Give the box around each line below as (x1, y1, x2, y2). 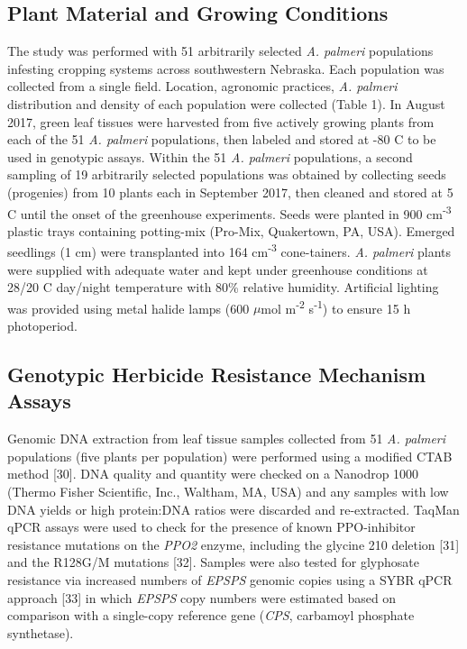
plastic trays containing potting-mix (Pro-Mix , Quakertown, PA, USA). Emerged (7, 221, 455, 240)
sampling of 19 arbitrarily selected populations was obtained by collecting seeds (7, 165, 446, 184)
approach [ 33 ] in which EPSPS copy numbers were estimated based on (7, 588, 397, 607)
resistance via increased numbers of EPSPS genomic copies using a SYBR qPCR (7, 571, 453, 590)
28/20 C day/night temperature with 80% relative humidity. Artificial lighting (7, 278, 439, 297)
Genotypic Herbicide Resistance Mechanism (7, 361, 426, 388)
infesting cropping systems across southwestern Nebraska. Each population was (7, 59, 444, 78)
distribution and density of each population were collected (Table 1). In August (7, 94, 445, 113)
